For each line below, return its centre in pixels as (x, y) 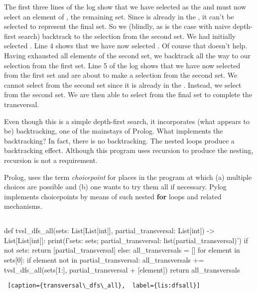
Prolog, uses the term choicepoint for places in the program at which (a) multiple (128, 177)
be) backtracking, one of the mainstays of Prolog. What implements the (114, 131)
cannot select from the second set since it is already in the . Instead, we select (123, 84)
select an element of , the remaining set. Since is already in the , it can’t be (119, 16)
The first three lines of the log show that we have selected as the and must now (125, 6)
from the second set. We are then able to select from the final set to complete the (128, 94)
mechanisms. (23, 206)
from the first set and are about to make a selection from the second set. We (121, 75)
